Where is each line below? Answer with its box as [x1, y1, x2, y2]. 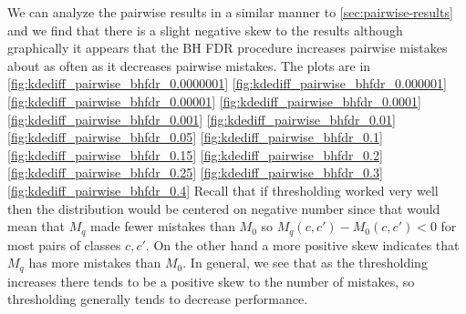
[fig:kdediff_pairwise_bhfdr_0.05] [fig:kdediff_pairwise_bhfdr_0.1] [7, 127, 383, 147]
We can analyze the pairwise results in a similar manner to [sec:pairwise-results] [7, 3, 453, 21]
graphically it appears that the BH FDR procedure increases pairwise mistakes [7, 38, 448, 57]
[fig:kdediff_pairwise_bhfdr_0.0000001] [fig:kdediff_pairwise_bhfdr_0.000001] [7, 74, 447, 93]
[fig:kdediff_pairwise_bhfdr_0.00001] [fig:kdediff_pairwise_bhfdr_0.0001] [7, 91, 421, 110]
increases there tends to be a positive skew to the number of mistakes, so [7, 271, 415, 290]
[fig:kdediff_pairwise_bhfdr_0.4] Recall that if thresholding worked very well [7, 180, 439, 199]
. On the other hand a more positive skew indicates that [145, 235, 460, 254]
